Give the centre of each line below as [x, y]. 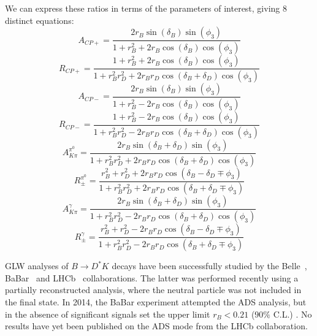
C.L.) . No [292, 314]
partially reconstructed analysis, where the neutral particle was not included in [153, 290]
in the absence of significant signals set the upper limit [108, 314]
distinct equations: [40, 20]
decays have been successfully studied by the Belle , [209, 266]
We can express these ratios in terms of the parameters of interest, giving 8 [146, 8]
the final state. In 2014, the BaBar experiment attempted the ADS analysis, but [156, 301]
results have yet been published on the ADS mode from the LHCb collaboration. [156, 326]
